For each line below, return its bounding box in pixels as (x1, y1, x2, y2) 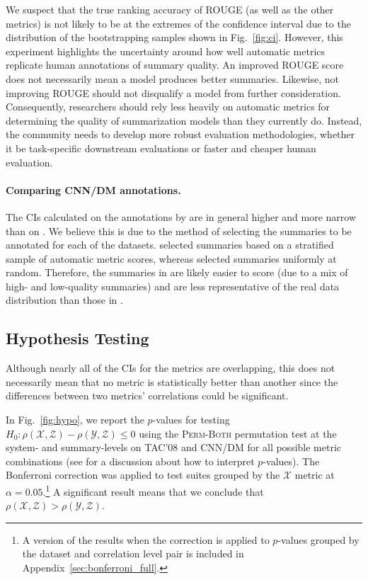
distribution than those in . (6, 292, 123, 307)
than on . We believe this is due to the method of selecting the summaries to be (6, 223, 352, 238)
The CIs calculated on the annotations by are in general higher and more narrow (6, 209, 357, 224)
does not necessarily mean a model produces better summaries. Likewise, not (6, 71, 340, 86)
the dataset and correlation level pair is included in (22, 546, 244, 561)
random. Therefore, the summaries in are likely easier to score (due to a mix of (6, 265, 348, 280)
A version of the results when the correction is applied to (22, 532, 270, 547)
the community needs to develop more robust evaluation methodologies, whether (6, 127, 355, 142)
